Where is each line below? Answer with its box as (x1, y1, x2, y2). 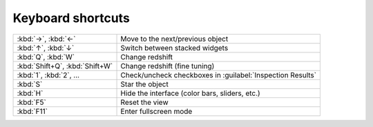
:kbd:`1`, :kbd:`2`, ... (17, 70, 79, 79)
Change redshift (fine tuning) (120, 61, 215, 70)
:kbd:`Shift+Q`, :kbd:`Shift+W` (17, 61, 113, 70)
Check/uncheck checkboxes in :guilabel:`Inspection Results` (120, 70, 317, 79)
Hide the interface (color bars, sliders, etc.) (120, 88, 260, 98)
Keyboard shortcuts (12, 10, 131, 26)
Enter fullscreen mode (120, 106, 193, 116)
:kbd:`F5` (17, 97, 46, 107)
